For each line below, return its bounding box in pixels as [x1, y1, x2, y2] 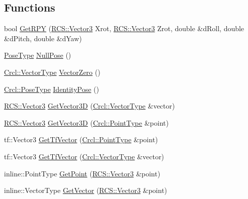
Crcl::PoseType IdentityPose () [4, 83, 99, 94]
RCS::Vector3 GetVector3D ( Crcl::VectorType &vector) [4, 101, 175, 111]
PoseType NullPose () [4, 50, 71, 60]
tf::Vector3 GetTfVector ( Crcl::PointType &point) [4, 134, 158, 145]
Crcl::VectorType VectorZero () [4, 66, 100, 77]
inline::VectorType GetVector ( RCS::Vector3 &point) [4, 185, 167, 195]
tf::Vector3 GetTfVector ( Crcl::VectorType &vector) [4, 151, 164, 161]
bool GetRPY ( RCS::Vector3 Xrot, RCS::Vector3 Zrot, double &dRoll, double [4, 23, 244, 34]
